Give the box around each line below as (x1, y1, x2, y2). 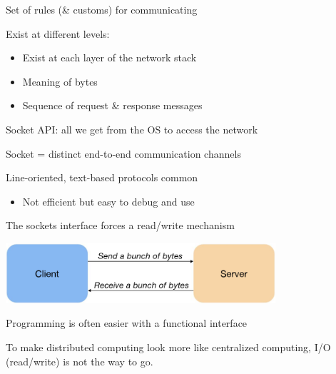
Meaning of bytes (22, 74, 98, 89)
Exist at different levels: (6, 26, 110, 41)
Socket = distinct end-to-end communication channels (6, 146, 241, 161)
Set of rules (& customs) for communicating (6, 2, 198, 16)
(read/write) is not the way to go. (6, 353, 153, 368)
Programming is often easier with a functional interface (6, 315, 248, 330)
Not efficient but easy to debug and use (22, 193, 195, 208)
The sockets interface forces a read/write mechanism (6, 218, 235, 233)
